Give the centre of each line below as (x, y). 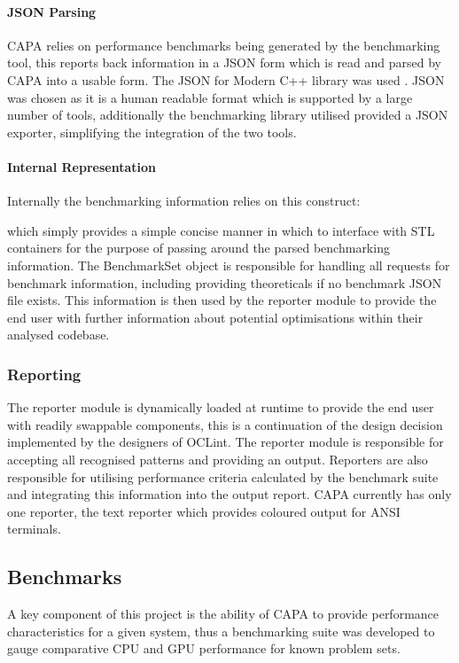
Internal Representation (82, 166)
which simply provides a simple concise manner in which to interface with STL (221, 230)
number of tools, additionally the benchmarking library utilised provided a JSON (228, 115)
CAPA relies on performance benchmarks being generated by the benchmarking (224, 45)
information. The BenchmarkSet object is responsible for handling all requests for (229, 265)
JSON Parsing (52, 11)
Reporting (44, 374)
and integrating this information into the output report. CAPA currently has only (229, 494)
